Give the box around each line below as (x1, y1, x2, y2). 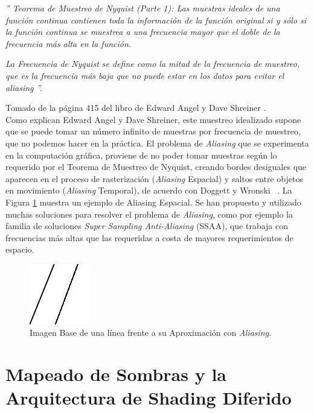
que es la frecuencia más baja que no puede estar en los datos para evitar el (5, 69, 284, 81)
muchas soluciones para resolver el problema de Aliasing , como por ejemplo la (5, 207, 293, 220)
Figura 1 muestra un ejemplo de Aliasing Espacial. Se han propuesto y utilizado (5, 195, 301, 208)
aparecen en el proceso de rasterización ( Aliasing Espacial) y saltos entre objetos (5, 172, 303, 184)
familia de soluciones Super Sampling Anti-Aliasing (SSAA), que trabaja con (5, 219, 289, 232)
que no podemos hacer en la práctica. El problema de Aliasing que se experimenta (5, 136, 309, 149)
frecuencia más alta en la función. (5, 37, 132, 49)
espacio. (5, 243, 34, 256)
